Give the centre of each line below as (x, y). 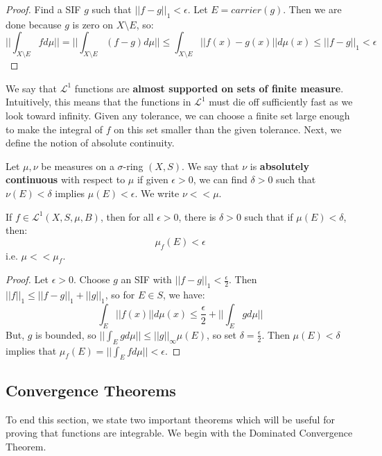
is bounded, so (66, 334)
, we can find (220, 179)
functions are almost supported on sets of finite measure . (209, 88)
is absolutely (280, 166)
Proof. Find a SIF (43, 9)
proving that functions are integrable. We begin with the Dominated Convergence (179, 433)
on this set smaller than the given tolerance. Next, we (228, 129)
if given (153, 179)
